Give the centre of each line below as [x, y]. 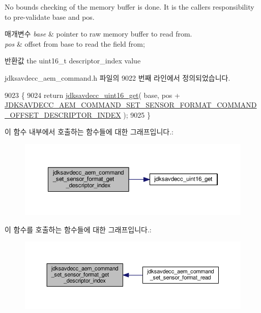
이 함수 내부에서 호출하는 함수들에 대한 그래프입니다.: [89, 132]
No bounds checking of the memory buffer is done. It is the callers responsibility [129, 7]
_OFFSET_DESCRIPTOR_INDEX [63, 114]
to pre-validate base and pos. [50, 16]
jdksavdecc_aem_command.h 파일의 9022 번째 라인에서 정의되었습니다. [118, 77]
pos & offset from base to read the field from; [75, 43]
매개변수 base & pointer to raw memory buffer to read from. [98, 34]
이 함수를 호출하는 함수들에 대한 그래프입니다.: [78, 229]
